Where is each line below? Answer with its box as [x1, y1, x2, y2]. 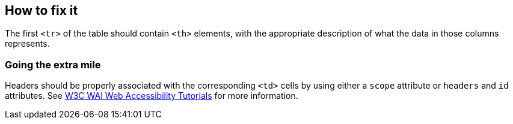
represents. [5, 38, 50, 49]
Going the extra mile [5, 58, 101, 71]
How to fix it [5, 3, 78, 18]
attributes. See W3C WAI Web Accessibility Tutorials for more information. [5, 90, 298, 101]
